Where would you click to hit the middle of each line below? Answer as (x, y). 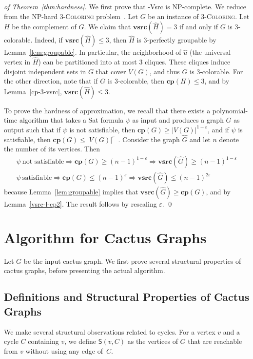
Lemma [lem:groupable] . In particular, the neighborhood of (93, 52)
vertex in (17, 62)
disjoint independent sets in (45, 71)
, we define (80, 341)
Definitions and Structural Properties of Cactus (127, 297)
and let (200, 139)
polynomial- (230, 110)
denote (229, 139)
